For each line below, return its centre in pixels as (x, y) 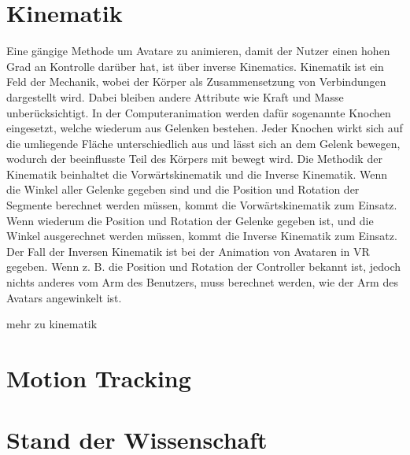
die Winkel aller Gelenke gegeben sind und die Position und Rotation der (183, 189)
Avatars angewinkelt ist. (64, 297)
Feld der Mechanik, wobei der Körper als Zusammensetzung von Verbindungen (196, 81)
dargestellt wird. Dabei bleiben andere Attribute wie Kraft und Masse (175, 96)
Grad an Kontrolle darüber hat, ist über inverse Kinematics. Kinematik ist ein (195, 66)
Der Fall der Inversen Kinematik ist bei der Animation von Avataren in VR (188, 251)
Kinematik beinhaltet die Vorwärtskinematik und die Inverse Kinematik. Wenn (197, 174)
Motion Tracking (99, 378)
